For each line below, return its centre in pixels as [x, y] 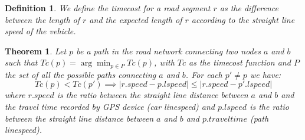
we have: [265, 74]
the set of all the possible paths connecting [81, 74]
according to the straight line [243, 19]
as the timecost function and [240, 62]
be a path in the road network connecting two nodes [168, 51]
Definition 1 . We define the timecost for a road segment [108, 8]
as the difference [249, 8]
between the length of [42, 19]
